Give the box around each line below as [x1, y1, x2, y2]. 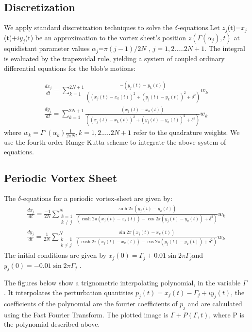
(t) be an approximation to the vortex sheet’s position [25, 32, 186, 42]
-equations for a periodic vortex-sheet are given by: [21, 193, 172, 203]
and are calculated [187, 298, 242, 308]
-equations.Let [177, 22, 220, 33]
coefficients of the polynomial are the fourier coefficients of [4, 298, 178, 308]
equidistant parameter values [4, 43, 90, 53]
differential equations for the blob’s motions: [4, 63, 135, 73]
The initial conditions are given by [4, 250, 106, 260]
